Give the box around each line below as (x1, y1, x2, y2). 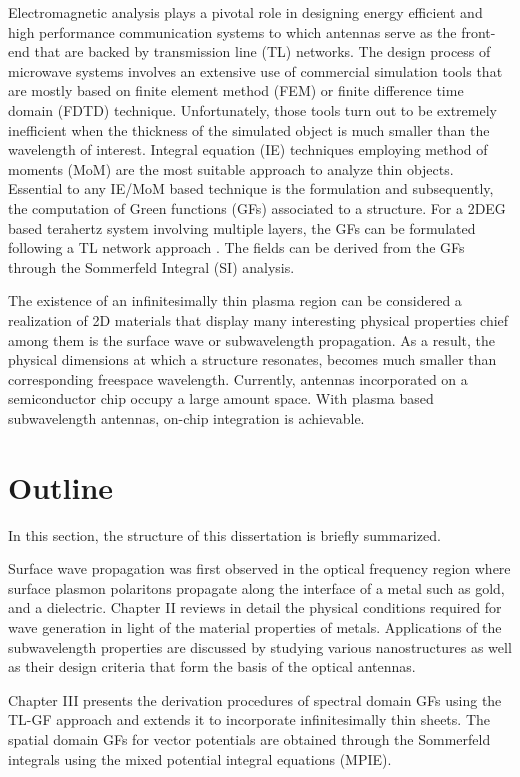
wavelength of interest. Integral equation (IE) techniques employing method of (8, 139, 488, 160)
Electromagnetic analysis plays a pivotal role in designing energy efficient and (8, 2, 483, 22)
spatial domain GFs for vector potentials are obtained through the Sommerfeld (8, 728, 491, 749)
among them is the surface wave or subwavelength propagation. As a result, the (8, 329, 496, 350)
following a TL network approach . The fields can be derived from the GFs (8, 237, 465, 258)
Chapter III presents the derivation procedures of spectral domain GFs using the (8, 689, 502, 710)
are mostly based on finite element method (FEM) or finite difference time (8, 80, 464, 101)
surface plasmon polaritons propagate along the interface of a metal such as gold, (8, 577, 505, 598)
